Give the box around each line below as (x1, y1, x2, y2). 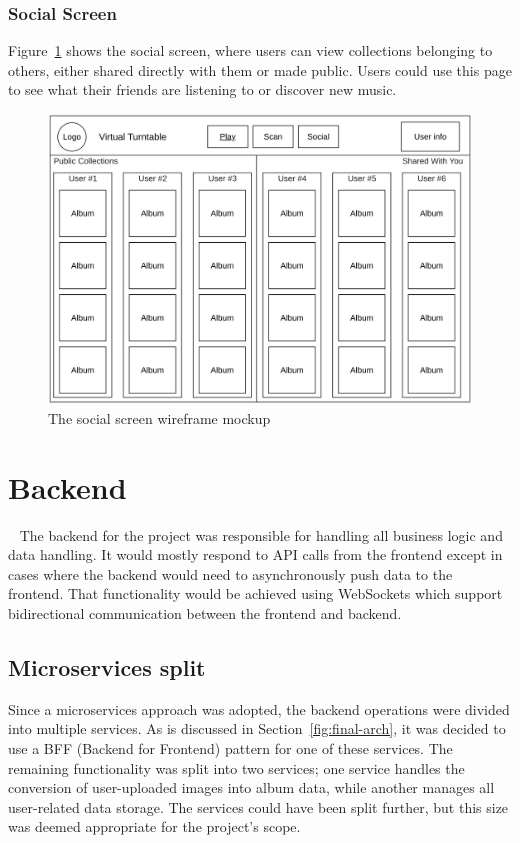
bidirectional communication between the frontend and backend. (8, 602, 402, 623)
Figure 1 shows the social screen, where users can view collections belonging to (8, 40, 493, 61)
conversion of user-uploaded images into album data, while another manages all (8, 777, 495, 798)
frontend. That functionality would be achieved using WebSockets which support (8, 583, 503, 604)
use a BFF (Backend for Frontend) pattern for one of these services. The (8, 737, 453, 758)
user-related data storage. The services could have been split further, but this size (8, 796, 509, 817)
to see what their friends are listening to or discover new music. (8, 79, 397, 100)
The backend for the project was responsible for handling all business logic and (19, 524, 503, 545)
